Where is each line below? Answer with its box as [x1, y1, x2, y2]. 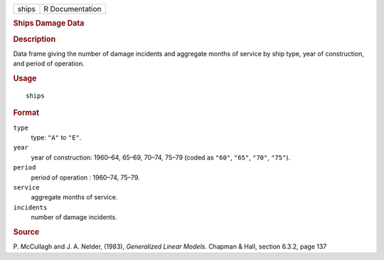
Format [13, 108, 39, 118]
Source [13, 227, 40, 236]
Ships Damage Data [13, 19, 85, 28]
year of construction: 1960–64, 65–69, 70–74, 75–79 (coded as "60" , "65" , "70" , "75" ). [31, 153, 291, 162]
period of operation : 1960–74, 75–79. [31, 173, 140, 182]
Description [13, 34, 56, 44]
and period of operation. [13, 59, 85, 68]
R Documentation [43, 4, 102, 14]
